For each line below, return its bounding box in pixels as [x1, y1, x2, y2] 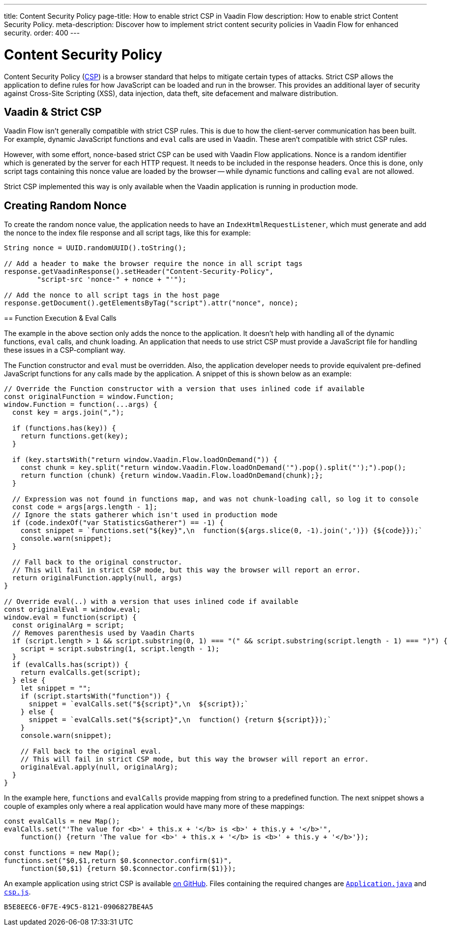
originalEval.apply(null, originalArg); [20, 763, 179, 771]
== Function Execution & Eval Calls [4, 314, 117, 323]
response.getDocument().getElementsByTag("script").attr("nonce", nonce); [4, 299, 299, 307]
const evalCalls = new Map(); [4, 817, 120, 826]
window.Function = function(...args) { [4, 400, 157, 409]
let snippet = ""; [20, 684, 91, 693]
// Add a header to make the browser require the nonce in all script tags [4, 260, 302, 268]
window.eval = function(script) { [4, 613, 137, 622]
